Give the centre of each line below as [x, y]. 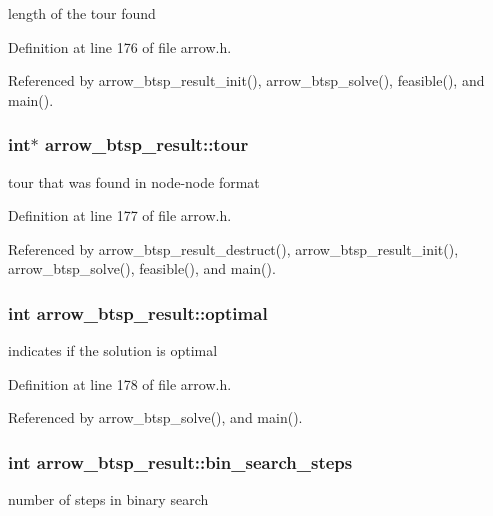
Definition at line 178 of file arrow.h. [120, 383]
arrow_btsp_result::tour [146, 144]
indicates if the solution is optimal [113, 350]
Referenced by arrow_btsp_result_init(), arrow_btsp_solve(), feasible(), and [246, 80]
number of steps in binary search [108, 499]
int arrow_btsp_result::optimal [138, 312]
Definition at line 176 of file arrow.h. [120, 46]
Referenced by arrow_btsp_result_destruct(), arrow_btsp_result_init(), [233, 248]
